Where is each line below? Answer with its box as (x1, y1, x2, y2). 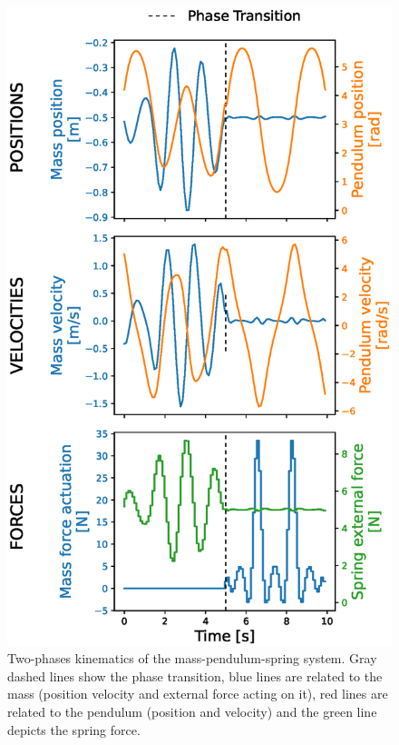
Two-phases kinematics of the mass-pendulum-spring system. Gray (7, 649, 377, 668)
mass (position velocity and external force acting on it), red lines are (7, 684, 388, 703)
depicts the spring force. (7, 720, 141, 739)
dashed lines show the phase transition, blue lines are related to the (7, 666, 383, 685)
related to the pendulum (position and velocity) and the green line (7, 701, 377, 720)
